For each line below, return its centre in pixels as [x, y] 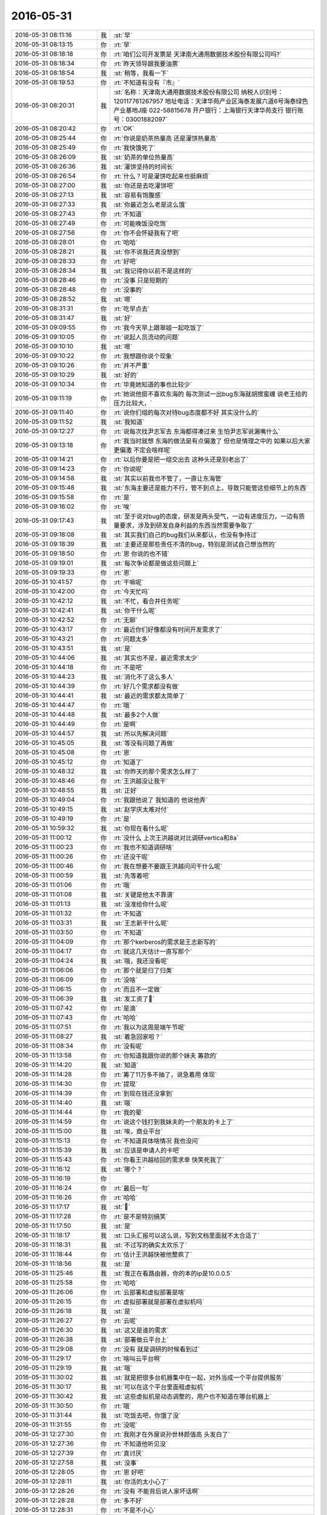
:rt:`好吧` [126, 261]
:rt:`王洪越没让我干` [141, 781]
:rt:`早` [123, 44]
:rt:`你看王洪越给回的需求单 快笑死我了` [169, 1159]
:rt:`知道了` [129, 762]
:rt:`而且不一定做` [138, 989]
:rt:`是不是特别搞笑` [141, 1216]
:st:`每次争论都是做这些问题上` [156, 563]
